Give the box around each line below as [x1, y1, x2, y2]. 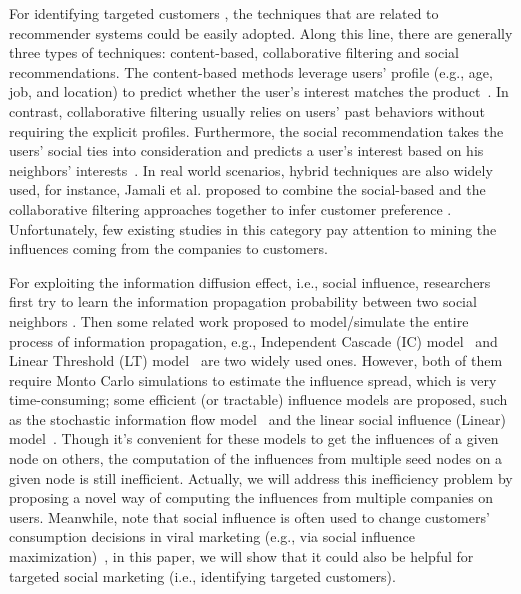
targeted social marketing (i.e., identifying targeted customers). [9, 565, 396, 586]
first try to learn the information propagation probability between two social [9, 291, 477, 312]
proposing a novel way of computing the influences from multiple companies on [9, 487, 494, 508]
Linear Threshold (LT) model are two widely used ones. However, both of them [9, 350, 503, 371]
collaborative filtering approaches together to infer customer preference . [9, 198, 452, 219]
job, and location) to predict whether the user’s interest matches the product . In [9, 81, 509, 102]
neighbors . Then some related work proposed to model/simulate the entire [9, 310, 469, 331]
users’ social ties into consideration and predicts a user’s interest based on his [9, 140, 484, 161]
